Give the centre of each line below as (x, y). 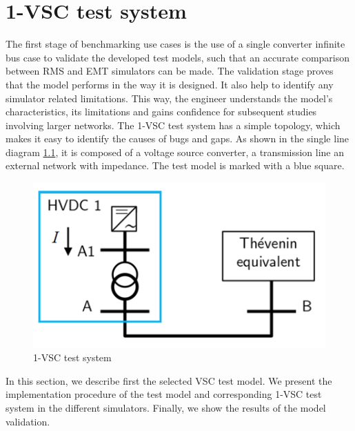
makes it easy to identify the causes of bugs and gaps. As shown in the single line (177, 138)
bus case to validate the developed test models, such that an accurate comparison (178, 57)
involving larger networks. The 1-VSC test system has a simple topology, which (173, 125)
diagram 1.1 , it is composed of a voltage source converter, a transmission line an (175, 152)
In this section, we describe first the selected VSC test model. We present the (169, 380)
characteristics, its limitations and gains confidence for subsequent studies (161, 112)
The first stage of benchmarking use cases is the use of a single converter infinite (175, 44)
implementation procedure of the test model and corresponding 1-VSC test (164, 394)
